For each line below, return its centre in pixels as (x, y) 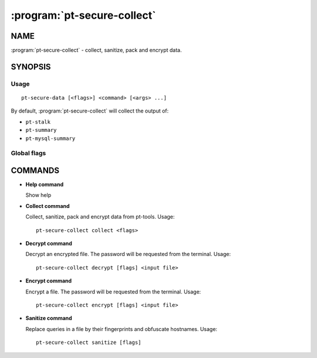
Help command (45, 185)
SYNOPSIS (31, 67)
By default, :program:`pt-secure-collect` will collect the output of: (90, 111)
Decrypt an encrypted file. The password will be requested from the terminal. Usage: (128, 254)
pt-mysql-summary (50, 138)
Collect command (48, 206)
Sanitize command (49, 318)
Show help (38, 195)
